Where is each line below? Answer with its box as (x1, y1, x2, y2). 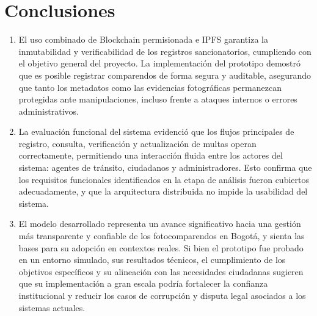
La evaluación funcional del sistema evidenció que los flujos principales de (18, 125, 294, 138)
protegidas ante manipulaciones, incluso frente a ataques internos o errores (18, 93, 297, 106)
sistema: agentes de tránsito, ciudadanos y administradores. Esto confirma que (18, 161, 312, 174)
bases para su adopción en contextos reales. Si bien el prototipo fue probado (18, 241, 304, 254)
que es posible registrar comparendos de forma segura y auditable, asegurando (18, 68, 312, 81)
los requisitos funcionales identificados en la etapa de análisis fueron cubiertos (18, 173, 309, 185)
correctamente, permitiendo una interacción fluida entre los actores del (18, 149, 283, 162)
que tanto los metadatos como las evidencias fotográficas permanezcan (18, 81, 282, 93)
